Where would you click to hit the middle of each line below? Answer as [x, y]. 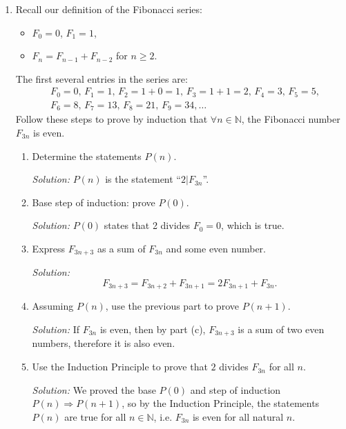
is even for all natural [238, 416]
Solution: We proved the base [94, 389]
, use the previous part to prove [172, 306]
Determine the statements [87, 156]
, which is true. [253, 225]
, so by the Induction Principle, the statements [221, 403]
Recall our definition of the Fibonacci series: [109, 9]
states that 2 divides [147, 225]
